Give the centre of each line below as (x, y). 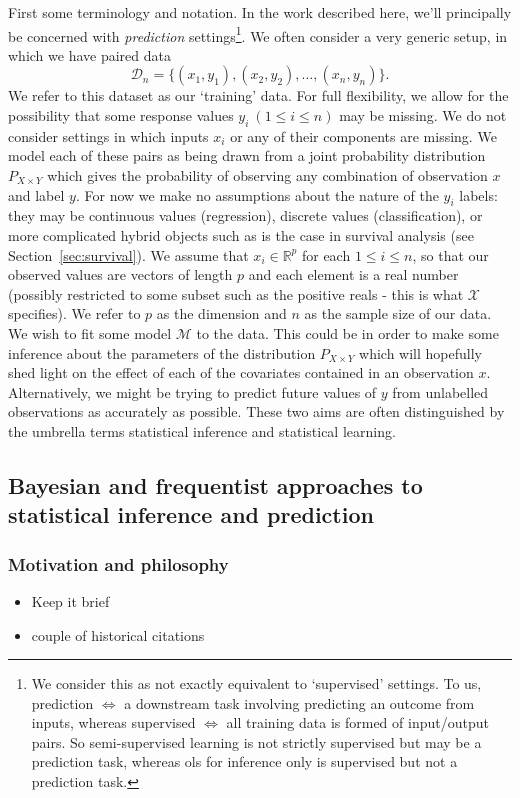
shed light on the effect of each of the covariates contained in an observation (241, 372)
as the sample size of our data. (398, 313)
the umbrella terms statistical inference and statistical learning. (202, 430)
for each (326, 254)
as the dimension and (221, 313)
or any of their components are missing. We (363, 135)
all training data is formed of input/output (357, 722)
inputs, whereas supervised (113, 722)
